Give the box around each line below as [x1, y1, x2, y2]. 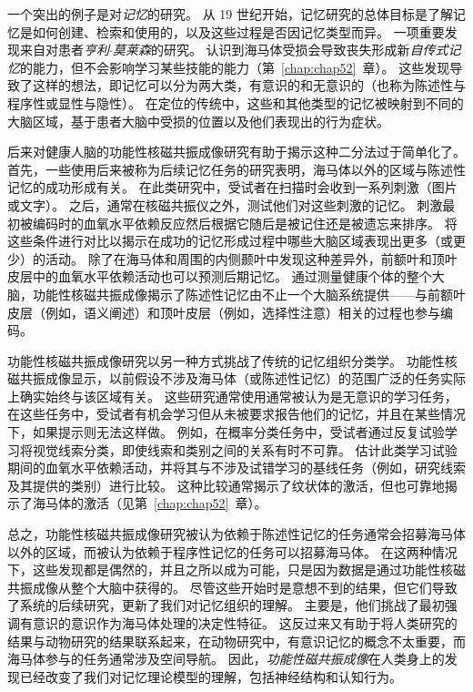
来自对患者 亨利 [19, 40, 109, 59]
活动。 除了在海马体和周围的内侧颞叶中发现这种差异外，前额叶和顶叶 [45, 249, 458, 268]
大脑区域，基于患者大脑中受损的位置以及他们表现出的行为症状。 [7, 111, 389, 130]
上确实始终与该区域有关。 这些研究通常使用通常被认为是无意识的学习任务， [7, 386, 458, 405]
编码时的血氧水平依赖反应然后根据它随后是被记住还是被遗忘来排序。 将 [32, 213, 458, 232]
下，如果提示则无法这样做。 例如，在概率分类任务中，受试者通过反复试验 [7, 422, 445, 442]
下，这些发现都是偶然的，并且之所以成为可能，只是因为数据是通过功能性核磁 [7, 560, 466, 579]
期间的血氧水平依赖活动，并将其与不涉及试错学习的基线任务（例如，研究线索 [7, 458, 466, 477]
